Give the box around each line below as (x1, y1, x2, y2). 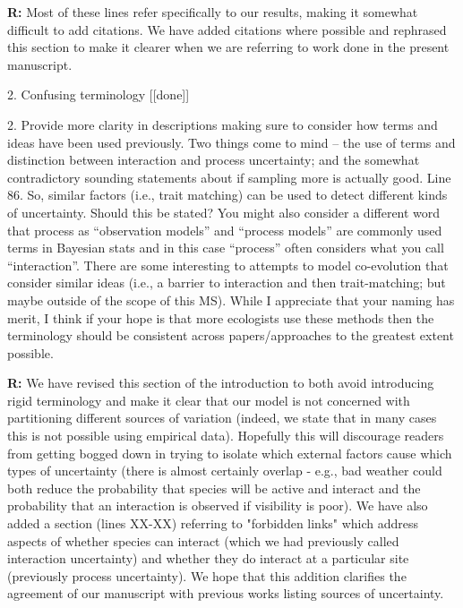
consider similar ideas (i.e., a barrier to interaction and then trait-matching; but (7, 273, 446, 292)
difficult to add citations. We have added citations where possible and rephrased (7, 20, 447, 39)
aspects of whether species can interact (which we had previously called (7, 531, 399, 550)
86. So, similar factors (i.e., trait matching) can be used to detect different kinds (7, 185, 448, 204)
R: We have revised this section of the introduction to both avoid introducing (7, 373, 434, 392)
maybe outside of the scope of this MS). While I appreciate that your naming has (7, 290, 455, 309)
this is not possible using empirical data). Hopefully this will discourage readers (7, 426, 444, 445)
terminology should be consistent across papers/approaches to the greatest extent (7, 326, 454, 345)
